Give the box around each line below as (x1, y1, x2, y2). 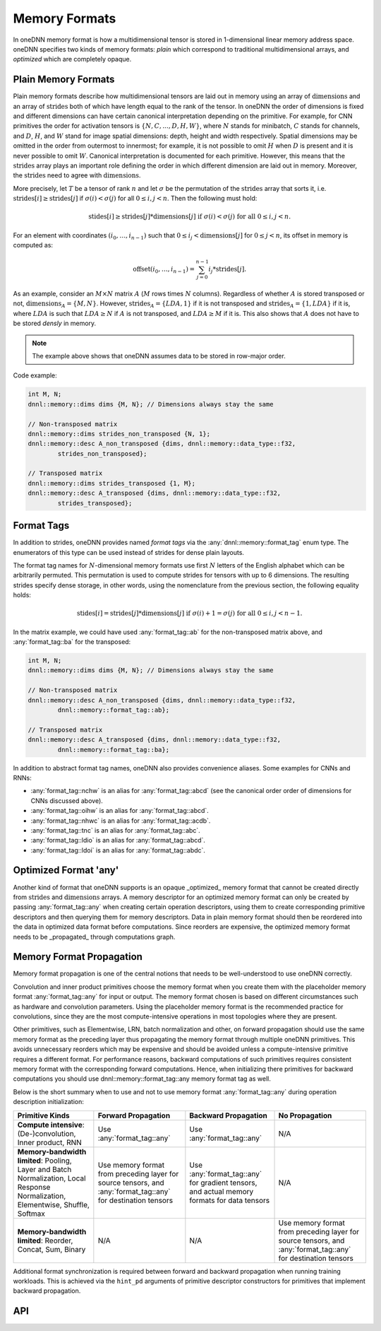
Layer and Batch (17, 1164, 72, 1174)
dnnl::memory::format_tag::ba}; (57, 746, 169, 754)
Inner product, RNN (17, 1137, 83, 1147)
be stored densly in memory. (13, 319, 97, 328)
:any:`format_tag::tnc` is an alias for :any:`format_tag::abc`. (30, 826, 200, 834)
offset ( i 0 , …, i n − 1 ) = (133, 265, 195, 275)
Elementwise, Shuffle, (17, 1200, 90, 1209)
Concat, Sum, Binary (17, 1244, 86, 1254)
